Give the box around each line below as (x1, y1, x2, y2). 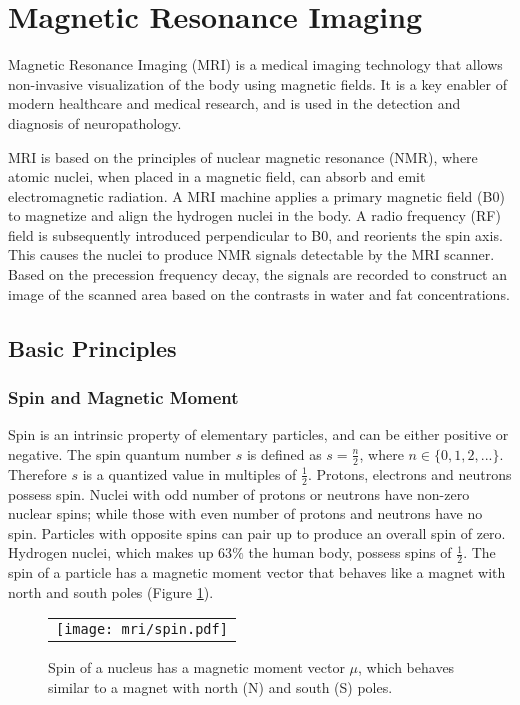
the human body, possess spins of (248, 542, 452, 563)
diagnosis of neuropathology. (8, 112, 182, 133)
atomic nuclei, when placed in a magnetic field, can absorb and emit (8, 166, 426, 187)
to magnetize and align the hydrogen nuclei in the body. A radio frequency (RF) (8, 205, 501, 226)
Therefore (8, 463, 67, 484)
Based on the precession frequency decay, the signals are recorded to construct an (8, 264, 508, 285)
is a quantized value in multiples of (82, 463, 297, 484)
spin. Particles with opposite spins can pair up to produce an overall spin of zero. (8, 522, 506, 543)
